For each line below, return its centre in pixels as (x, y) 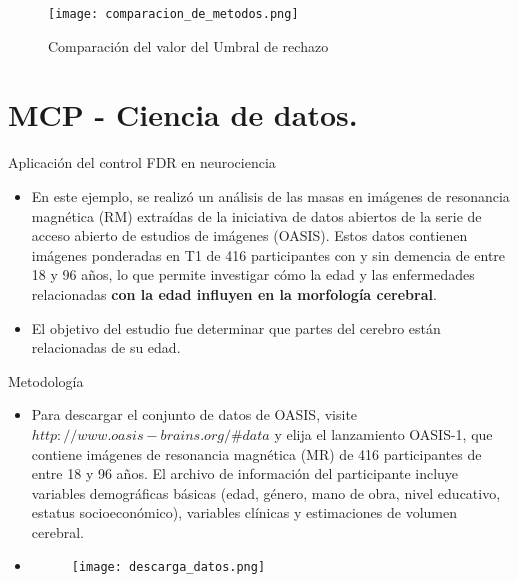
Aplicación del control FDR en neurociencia (142, 162)
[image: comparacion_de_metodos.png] (173, 14)
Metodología (46, 380)
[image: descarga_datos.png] (168, 567)
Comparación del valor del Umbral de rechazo (188, 45)
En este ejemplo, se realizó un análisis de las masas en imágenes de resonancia (270, 195)
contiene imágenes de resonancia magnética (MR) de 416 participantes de (256, 453)
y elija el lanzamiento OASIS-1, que (383, 433)
